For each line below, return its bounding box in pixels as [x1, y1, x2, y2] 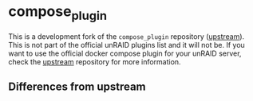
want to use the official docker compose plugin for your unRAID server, [8, 49, 242, 58]
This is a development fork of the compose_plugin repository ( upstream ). [8, 31, 245, 41]
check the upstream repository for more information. [8, 56, 181, 66]
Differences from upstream [8, 80, 146, 93]
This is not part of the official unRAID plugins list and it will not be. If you [8, 40, 245, 49]
